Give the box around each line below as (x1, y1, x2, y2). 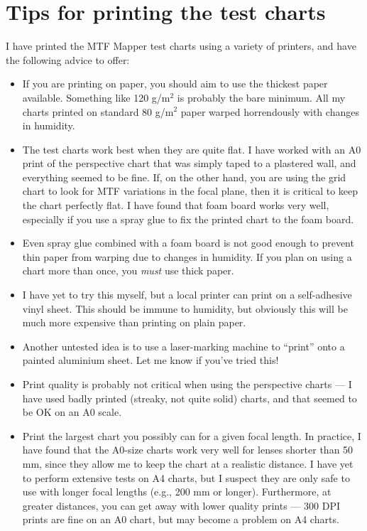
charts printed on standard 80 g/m (22, 104, 174, 119)
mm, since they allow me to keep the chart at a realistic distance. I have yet (22, 456, 354, 471)
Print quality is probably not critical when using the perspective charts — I (22, 377, 352, 391)
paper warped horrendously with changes (180, 104, 359, 119)
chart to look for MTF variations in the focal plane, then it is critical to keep (22, 183, 358, 198)
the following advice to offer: (6, 52, 130, 67)
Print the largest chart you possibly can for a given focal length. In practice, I (22, 428, 361, 443)
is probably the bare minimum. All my (177, 90, 346, 104)
